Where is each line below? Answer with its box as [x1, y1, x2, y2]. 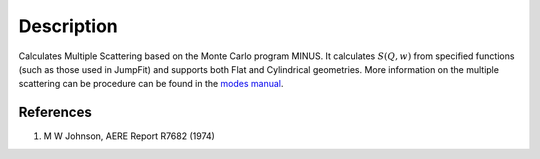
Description [18, 15, 119, 37]
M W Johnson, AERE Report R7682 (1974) [43, 130, 215, 142]
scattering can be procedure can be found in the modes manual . [18, 78, 284, 90]
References [18, 104, 92, 121]
